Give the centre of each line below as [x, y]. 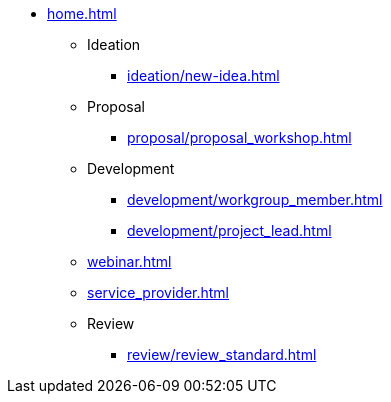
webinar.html [129, 261]
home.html [82, 13]
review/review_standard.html [222, 354]
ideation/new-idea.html [203, 75]
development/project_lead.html [229, 230]
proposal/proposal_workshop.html [239, 137]
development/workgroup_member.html [255, 199]
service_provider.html [158, 292]
